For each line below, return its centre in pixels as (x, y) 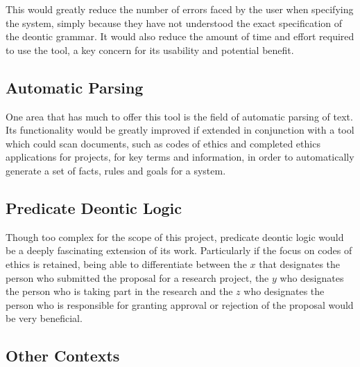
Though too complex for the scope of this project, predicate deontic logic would (175, 236)
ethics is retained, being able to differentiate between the (126, 263)
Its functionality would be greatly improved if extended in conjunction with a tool (180, 130)
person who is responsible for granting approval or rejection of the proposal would (180, 304)
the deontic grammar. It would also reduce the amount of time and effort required (180, 36)
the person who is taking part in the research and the (119, 291)
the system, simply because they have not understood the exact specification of (174, 23)
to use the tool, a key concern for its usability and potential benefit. (150, 50)
